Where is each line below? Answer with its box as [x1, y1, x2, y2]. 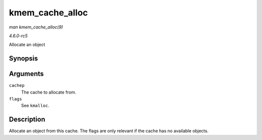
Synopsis [9, 55, 38, 63]
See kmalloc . [21, 103, 49, 109]
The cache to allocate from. [21, 89, 77, 95]
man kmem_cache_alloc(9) [9, 24, 63, 30]
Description [9, 115, 46, 124]
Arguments [9, 70, 44, 78]
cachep [9, 83, 25, 88]
